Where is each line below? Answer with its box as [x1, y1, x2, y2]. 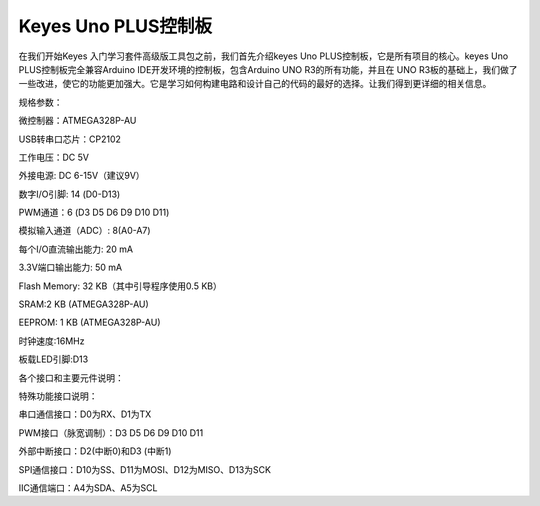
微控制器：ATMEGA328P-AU [18, 115, 137, 127]
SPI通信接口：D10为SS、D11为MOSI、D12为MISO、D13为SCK [18, 463, 272, 475]
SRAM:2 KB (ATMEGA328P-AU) [18, 298, 149, 310]
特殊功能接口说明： [18, 390, 98, 402]
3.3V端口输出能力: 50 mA [18, 261, 123, 274]
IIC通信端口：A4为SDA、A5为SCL [18, 481, 158, 494]
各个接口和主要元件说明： [18, 371, 124, 384]
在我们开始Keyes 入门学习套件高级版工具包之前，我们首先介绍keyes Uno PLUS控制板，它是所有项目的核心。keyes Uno [18, 50, 509, 62]
